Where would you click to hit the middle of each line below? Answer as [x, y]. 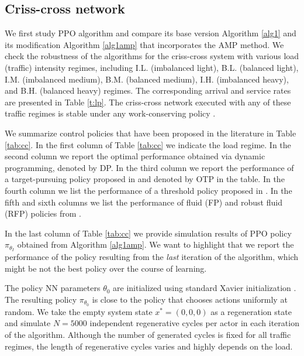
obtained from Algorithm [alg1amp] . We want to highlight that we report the [156, 244]
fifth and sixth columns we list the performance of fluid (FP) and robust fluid [144, 202]
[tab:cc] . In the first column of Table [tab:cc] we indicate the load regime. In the [148, 144]
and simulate [28, 323]
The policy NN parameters [53, 288]
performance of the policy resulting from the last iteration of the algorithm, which [152, 257]
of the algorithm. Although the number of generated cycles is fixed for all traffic [148, 334]
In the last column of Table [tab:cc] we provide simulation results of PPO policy [148, 233]
